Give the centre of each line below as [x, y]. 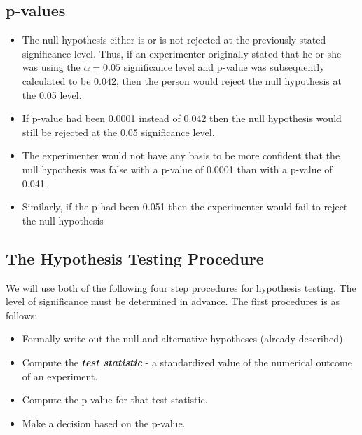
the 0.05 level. [52, 94]
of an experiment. [60, 376]
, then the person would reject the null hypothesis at [229, 80]
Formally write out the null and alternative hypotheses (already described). [184, 339]
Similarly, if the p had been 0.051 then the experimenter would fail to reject [185, 207]
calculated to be [56, 80]
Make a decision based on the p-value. [104, 423]
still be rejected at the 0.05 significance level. [118, 132]
